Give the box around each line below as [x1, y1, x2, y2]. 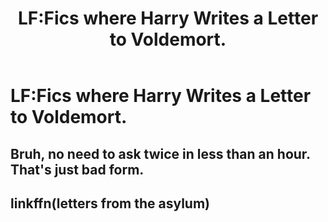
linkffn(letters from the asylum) [10, 195, 210, 212]
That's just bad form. [10, 161, 145, 178]
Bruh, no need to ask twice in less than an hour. [10, 145, 311, 162]
